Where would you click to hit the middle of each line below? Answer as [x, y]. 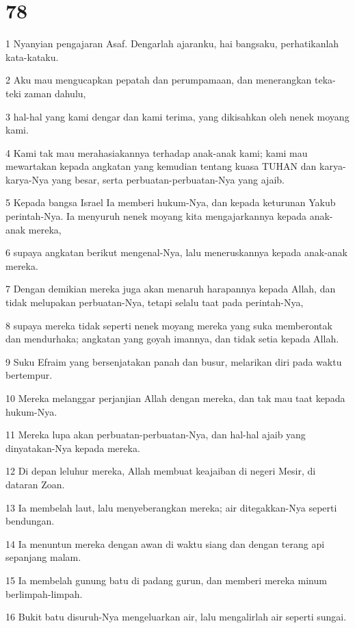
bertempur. [29, 375]
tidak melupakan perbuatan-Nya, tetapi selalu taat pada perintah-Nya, [155, 302]
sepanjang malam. [43, 557]
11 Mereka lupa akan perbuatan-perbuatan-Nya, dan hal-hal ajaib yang [156, 435]
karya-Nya [27, 179]
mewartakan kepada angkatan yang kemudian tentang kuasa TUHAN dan [161, 166]
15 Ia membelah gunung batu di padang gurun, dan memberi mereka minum [166, 580]
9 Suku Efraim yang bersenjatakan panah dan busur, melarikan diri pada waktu [174, 361]
